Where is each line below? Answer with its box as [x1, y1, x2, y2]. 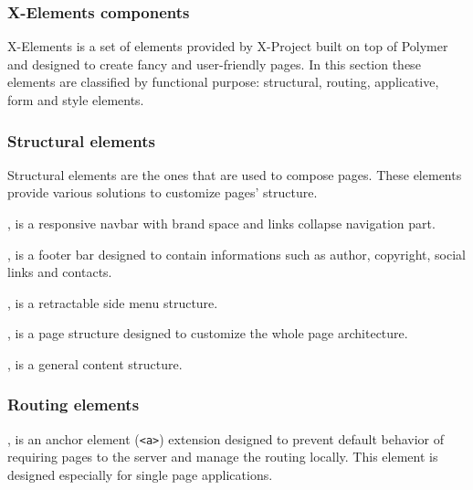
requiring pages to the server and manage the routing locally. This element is [7, 447, 438, 466]
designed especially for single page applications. [7, 465, 273, 485]
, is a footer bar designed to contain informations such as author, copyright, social [7, 244, 466, 263]
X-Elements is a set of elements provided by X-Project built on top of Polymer [7, 37, 448, 56]
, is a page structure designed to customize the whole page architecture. [7, 324, 408, 343]
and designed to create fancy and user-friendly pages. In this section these [7, 54, 421, 73]
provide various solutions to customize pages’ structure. [7, 183, 318, 202]
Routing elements [7, 393, 140, 416]
